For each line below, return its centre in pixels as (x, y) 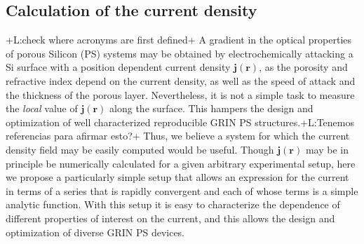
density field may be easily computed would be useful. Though (140, 149)
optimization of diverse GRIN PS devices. (95, 232)
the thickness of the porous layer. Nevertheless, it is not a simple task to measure (180, 94)
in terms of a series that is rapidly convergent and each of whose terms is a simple (182, 190)
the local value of (42, 108)
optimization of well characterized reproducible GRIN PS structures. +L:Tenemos (180, 122)
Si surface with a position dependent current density (118, 67)
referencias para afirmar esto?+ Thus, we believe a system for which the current (178, 136)
